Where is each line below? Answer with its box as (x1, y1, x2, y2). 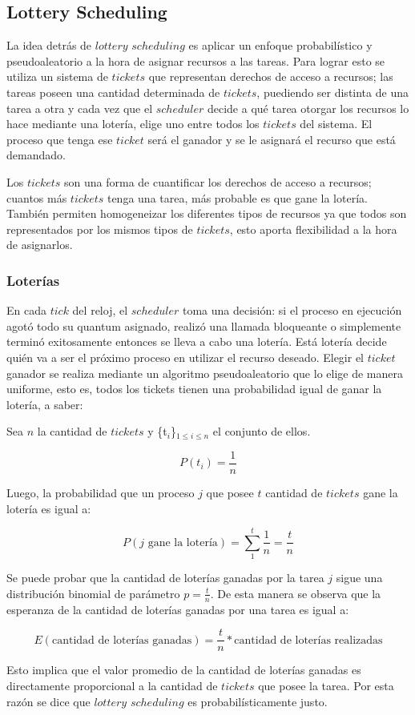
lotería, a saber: (6, 396, 83, 412)
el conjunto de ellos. (212, 423, 311, 440)
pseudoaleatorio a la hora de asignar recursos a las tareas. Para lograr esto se (6, 52, 385, 69)
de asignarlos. (6, 236, 73, 253)
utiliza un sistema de (6, 68, 108, 85)
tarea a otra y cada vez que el (6, 99, 153, 116)
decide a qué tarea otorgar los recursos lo (207, 99, 409, 116)
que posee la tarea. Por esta (258, 677, 394, 693)
